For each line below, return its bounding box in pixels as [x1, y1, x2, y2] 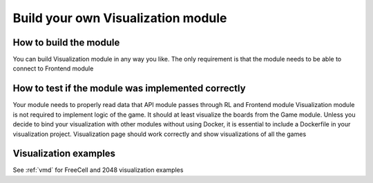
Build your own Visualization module [12, 10, 227, 26]
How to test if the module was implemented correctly [12, 83, 246, 95]
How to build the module [12, 37, 120, 48]
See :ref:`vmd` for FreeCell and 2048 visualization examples [12, 166, 184, 174]
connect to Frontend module [12, 64, 94, 73]
